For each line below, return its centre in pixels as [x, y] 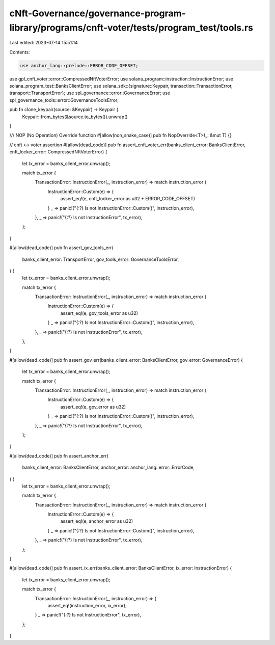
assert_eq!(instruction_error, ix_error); [87, 605]
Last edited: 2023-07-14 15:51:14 [44, 43]
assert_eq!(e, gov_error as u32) [93, 407]
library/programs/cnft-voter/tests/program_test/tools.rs [131, 28]
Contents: [20, 52]
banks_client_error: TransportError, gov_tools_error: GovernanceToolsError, [101, 259]
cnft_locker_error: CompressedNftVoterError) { [58, 152]
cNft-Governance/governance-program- [98, 13]
